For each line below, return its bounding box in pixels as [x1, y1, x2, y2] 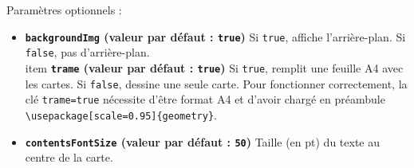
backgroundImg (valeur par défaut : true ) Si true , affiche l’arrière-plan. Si [25, 28, 406, 45]
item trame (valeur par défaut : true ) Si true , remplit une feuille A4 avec [25, 59, 404, 76]
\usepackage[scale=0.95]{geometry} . [25, 106, 217, 123]
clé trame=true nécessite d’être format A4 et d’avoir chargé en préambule [25, 91, 385, 107]
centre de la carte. [25, 149, 113, 166]
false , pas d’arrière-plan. [25, 44, 150, 61]
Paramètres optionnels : [6, 2, 122, 18]
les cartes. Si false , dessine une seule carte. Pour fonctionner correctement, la [25, 75, 408, 92]
